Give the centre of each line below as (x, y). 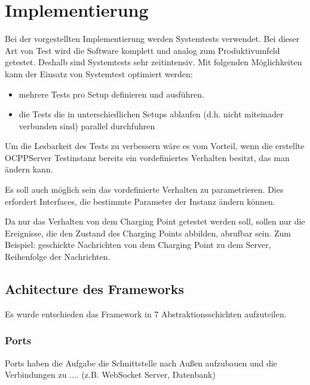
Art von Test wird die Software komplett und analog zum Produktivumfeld (142, 50)
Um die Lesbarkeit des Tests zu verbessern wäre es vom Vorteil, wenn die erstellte (155, 146)
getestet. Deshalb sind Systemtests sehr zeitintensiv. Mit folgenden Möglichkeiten (154, 62)
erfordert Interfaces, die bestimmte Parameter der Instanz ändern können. (140, 201)
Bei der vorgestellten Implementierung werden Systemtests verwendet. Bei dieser (152, 39)
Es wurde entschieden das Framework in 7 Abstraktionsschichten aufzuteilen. (146, 313)
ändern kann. (29, 169)
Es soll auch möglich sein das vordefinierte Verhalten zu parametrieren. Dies (144, 190)
